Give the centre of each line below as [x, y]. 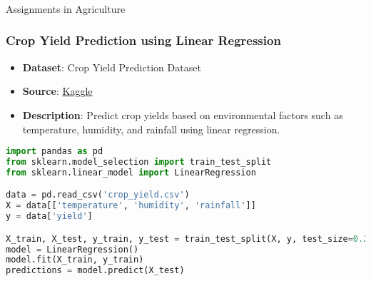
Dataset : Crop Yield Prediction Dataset [112, 67]
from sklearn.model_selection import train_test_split [139, 162]
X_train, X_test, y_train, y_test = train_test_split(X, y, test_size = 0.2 [187, 239]
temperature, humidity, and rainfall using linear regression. [151, 129]
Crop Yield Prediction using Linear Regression [143, 40]
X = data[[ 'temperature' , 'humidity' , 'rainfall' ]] [131, 206]
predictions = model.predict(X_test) [95, 271]
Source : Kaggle [57, 91]
